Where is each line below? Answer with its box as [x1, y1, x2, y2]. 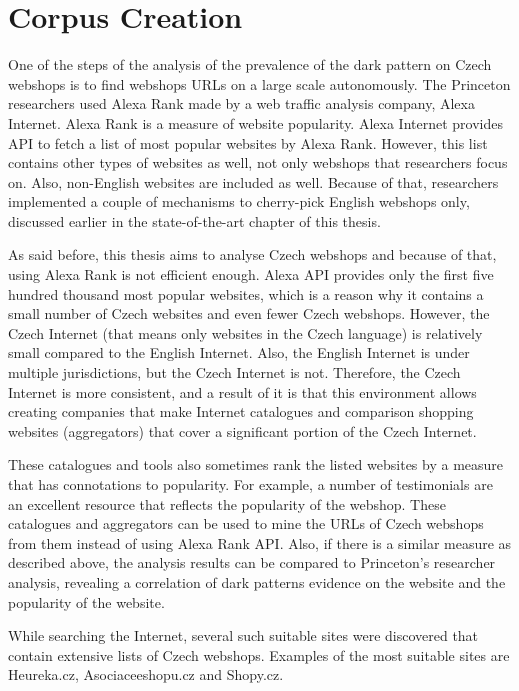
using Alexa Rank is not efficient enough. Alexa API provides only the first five [8, 264, 494, 285]
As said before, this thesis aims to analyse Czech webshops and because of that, [8, 244, 497, 265]
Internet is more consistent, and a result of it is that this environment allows [8, 381, 477, 402]
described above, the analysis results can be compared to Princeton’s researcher [8, 552, 496, 573]
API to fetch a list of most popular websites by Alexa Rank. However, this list [8, 132, 488, 153]
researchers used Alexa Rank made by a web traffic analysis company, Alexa [8, 93, 475, 114]
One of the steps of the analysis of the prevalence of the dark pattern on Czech [8, 54, 492, 75]
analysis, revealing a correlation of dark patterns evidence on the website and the [8, 571, 506, 592]
